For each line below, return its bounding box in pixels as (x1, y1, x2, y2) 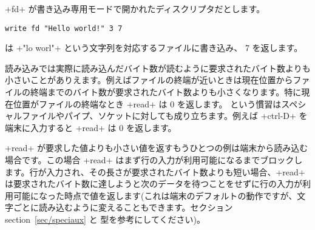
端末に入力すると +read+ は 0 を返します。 (5, 121, 177, 134)
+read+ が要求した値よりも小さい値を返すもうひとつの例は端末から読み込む (5, 141, 308, 154)
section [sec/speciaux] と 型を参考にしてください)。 (5, 212, 205, 225)
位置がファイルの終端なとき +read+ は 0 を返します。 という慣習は (13, 97, 282, 110)
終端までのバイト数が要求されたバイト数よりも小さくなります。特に (30, 86, 302, 98)
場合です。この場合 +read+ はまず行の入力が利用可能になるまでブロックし (5, 154, 303, 166)
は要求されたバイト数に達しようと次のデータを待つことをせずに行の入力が (5, 177, 302, 190)
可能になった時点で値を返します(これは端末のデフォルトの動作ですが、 (13, 189, 297, 201)
